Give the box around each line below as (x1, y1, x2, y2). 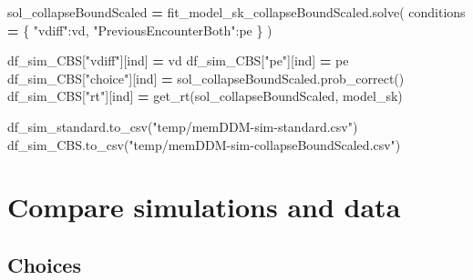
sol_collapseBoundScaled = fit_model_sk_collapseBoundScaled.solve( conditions (7, 3, 466, 21)
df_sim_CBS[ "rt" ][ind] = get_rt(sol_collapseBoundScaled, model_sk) (7, 86, 403, 105)
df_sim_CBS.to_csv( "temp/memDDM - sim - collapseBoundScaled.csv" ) (7, 135, 401, 154)
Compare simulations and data (7, 188, 401, 225)
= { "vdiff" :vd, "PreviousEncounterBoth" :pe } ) (7, 20, 272, 39)
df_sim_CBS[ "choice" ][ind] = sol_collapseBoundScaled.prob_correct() (7, 68, 405, 87)
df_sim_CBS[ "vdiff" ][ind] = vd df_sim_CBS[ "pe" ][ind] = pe (7, 51, 349, 70)
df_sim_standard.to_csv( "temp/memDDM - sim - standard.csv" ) (7, 116, 358, 135)
